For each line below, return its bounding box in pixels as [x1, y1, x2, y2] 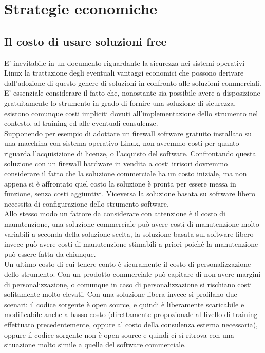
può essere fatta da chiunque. [4, 248, 96, 259]
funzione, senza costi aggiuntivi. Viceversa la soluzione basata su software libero [4, 188, 256, 199]
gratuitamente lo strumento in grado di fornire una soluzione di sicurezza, [4, 97, 236, 108]
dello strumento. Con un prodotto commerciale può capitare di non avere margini [4, 269, 261, 280]
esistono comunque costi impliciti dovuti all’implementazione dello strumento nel [4, 107, 258, 118]
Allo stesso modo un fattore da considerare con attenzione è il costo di [4, 208, 225, 219]
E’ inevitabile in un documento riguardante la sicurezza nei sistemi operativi [4, 57, 245, 68]
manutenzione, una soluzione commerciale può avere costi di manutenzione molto [4, 218, 259, 229]
